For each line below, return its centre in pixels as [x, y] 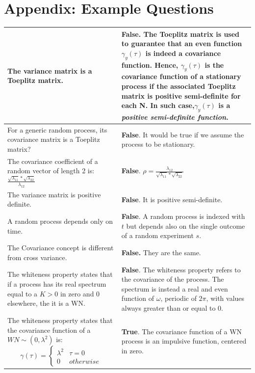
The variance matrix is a [50, 70]
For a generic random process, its [57, 129]
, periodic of [178, 298]
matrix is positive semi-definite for [181, 95]
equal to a [23, 293]
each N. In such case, [158, 105]
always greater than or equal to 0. [172, 308]
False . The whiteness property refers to [181, 269]
